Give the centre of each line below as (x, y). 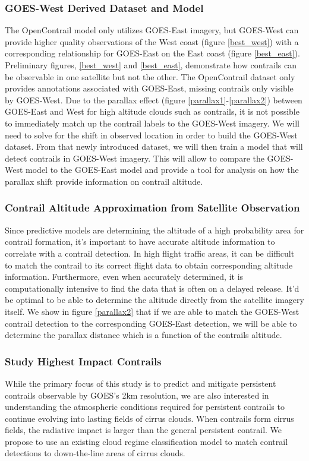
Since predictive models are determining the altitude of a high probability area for (154, 230)
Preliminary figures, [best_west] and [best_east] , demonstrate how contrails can (151, 65)
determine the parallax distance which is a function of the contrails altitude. (144, 335)
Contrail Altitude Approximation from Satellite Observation (152, 208)
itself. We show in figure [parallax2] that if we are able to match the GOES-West (152, 311)
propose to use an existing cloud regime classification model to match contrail (146, 441)
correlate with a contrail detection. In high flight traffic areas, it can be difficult (150, 253)
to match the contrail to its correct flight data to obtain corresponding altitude (149, 265)
